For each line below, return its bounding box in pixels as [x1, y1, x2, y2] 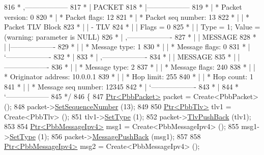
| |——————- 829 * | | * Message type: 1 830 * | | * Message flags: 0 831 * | [4, 41, 250, 52]
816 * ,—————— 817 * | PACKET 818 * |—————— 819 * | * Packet [4, 2, 242, 12]
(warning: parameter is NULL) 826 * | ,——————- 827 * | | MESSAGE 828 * [4, 31, 256, 42]
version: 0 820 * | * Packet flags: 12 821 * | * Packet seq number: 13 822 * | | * [4, 11, 250, 22]
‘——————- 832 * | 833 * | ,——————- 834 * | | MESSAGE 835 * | [4, 51, 236, 61]
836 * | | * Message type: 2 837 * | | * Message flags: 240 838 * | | [51, 61, 255, 72]
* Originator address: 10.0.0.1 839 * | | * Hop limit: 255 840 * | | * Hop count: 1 [4, 71, 253, 82]
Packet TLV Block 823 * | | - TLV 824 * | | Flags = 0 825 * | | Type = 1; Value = [4, 21, 260, 32]
